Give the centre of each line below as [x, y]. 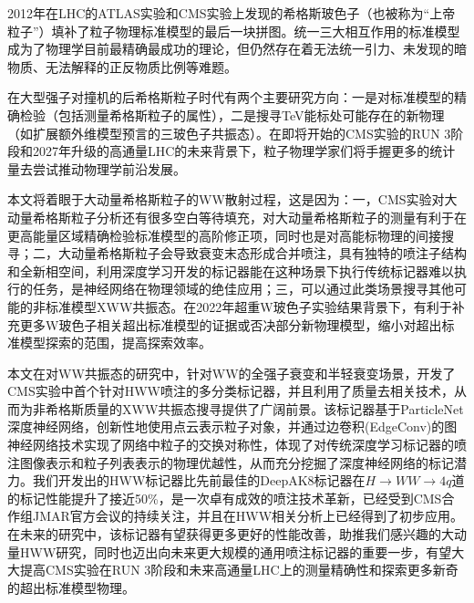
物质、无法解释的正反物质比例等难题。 [122, 66]
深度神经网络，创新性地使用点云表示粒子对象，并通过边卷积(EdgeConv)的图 [232, 426]
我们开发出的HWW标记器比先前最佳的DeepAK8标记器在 [199, 480]
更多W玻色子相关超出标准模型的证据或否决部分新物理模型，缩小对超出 [231, 324]
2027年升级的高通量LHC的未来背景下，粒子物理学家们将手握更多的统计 [244, 151]
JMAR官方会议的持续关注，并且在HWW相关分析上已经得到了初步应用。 [248, 516]
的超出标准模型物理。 [71, 587]
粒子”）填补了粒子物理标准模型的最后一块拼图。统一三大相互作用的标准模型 [234, 31]
